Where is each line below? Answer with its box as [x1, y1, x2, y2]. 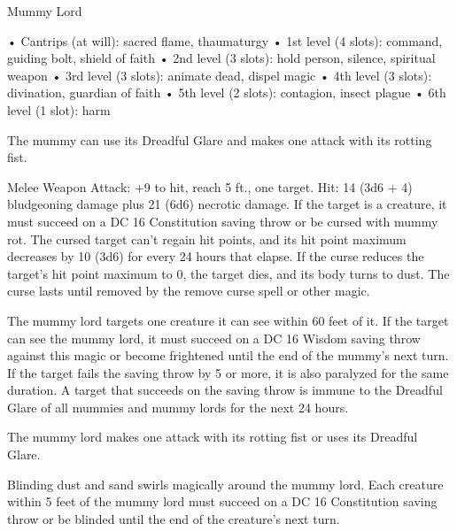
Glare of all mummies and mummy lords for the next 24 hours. [7, 397, 349, 416]
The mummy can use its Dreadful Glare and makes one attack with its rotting [7, 130, 432, 149]
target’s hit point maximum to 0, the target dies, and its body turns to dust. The [7, 264, 450, 282]
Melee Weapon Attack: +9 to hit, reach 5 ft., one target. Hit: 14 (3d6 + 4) [7, 177, 413, 196]
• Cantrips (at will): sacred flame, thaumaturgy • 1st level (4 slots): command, [7, 31, 443, 50]
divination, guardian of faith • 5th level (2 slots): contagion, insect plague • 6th [7, 83, 446, 102]
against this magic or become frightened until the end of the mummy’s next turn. [7, 346, 449, 365]
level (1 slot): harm [7, 100, 111, 119]
